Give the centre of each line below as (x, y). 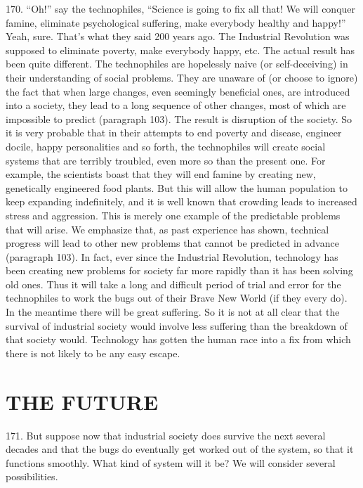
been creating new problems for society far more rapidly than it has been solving (179, 270)
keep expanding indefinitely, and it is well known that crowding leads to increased (181, 201)
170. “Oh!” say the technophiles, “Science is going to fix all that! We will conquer (181, 8)
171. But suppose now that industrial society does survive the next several (166, 435)
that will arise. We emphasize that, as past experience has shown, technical (167, 229)
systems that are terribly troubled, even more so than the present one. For (166, 160)
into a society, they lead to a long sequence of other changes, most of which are (176, 105)
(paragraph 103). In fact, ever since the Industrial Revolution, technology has (172, 256)
